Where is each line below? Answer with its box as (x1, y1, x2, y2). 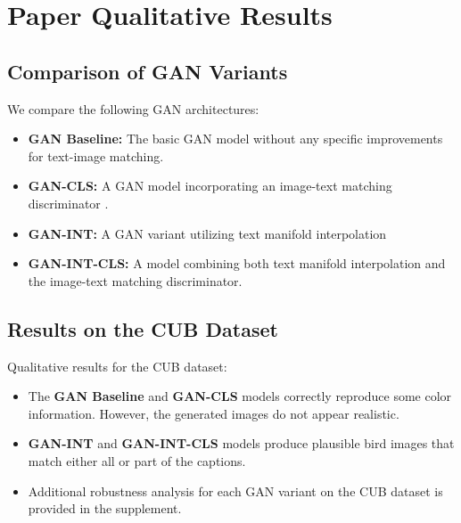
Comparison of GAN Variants (7, 57, 288, 85)
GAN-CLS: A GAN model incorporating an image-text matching (28, 176, 392, 195)
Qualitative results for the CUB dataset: (7, 356, 227, 375)
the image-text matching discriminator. (28, 271, 243, 290)
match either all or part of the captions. (28, 451, 246, 470)
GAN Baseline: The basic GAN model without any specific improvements (28, 129, 443, 148)
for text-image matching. (28, 146, 164, 165)
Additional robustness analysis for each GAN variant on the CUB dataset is (28, 481, 443, 500)
